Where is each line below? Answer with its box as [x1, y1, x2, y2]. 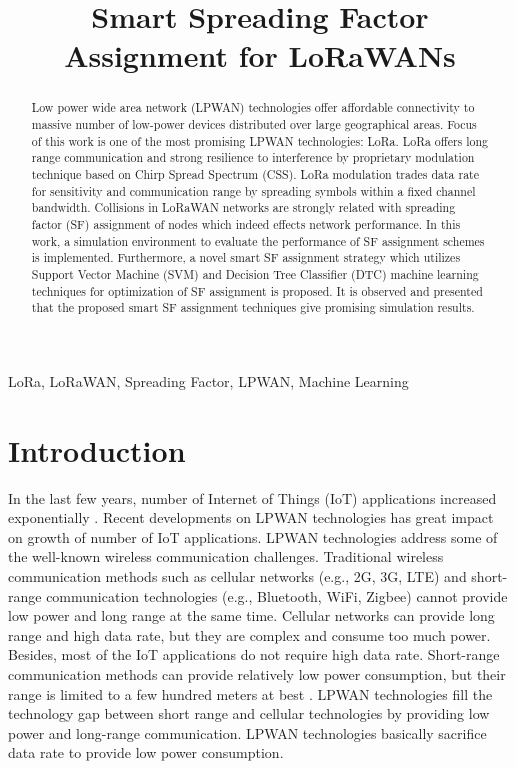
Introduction [8, 429, 186, 470]
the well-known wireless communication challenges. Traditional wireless [8, 546, 444, 567]
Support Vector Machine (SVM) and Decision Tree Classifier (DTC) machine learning [31, 265, 479, 282]
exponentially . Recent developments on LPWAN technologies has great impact [8, 507, 494, 528]
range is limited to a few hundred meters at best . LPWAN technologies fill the [8, 683, 493, 704]
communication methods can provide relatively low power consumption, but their [8, 663, 506, 684]
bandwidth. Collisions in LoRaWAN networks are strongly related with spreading [31, 199, 456, 216]
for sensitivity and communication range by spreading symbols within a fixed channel [31, 182, 476, 199]
